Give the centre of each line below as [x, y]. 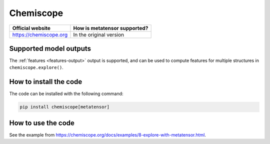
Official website [31, 28]
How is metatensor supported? [111, 28]
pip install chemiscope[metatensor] [65, 107]
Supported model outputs [50, 48]
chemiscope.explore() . [36, 67]
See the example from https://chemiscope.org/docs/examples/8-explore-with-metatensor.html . [107, 134]
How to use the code [42, 123]
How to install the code [46, 82]
